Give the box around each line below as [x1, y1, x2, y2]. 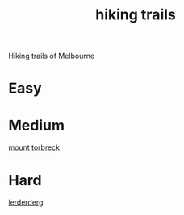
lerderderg [8, 197, 44, 207]
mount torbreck [8, 143, 61, 152]
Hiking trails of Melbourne [8, 51, 95, 61]
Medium [8, 116, 65, 134]
